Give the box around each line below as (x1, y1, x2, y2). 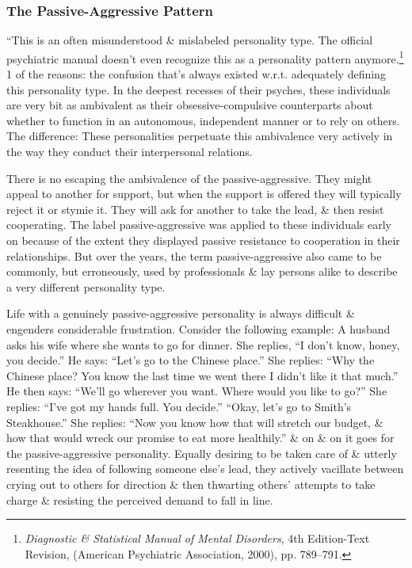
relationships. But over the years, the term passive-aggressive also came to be (6, 247, 382, 264)
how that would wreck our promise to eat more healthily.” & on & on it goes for (6, 429, 395, 446)
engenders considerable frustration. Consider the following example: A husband (6, 320, 391, 337)
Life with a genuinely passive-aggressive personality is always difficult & (6, 305, 355, 322)
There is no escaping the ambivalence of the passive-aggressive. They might (6, 170, 372, 186)
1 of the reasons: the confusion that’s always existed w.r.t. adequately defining (6, 66, 386, 82)
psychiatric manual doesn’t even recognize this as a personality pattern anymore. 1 (6, 48, 404, 67)
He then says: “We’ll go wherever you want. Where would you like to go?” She (6, 383, 387, 399)
